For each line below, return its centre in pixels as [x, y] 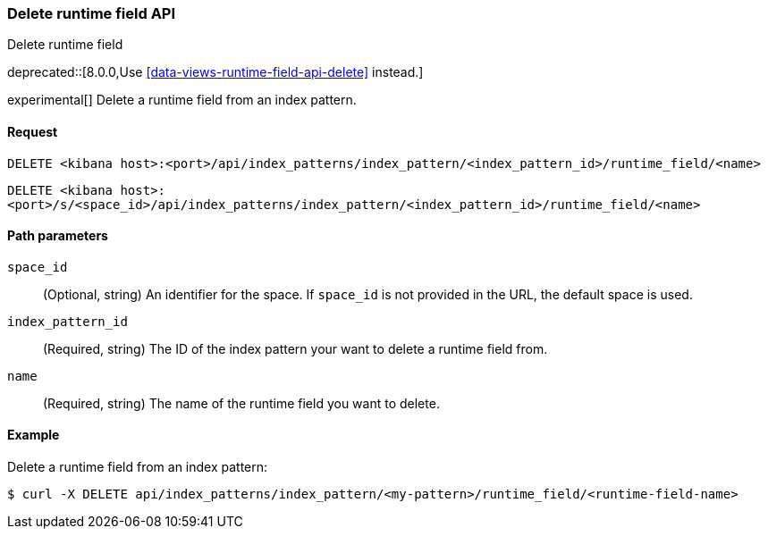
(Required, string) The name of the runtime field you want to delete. [241, 403]
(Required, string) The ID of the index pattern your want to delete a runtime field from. [295, 348]
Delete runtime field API [92, 13]
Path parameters [58, 236]
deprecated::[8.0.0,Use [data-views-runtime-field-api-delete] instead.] [215, 72]
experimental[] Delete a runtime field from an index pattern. [182, 100]
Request [33, 131]
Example [34, 435]
